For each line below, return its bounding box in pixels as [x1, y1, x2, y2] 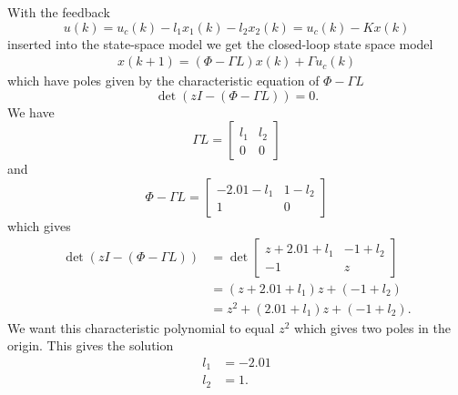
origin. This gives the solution [7, 336, 174, 355]
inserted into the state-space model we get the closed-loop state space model [7, 34, 433, 53]
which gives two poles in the [293, 318, 452, 337]
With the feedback [7, 3, 110, 21]
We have [7, 102, 55, 121]
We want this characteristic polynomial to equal [7, 318, 275, 337]
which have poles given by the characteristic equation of [7, 71, 320, 90]
